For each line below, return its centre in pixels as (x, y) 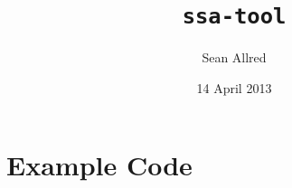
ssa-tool (234, 17)
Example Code (99, 165)
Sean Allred (234, 57)
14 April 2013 (234, 87)
